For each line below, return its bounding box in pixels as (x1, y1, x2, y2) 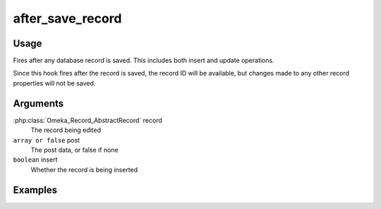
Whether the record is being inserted (30, 165, 138, 174)
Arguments (13, 97, 64, 109)
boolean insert (13, 155, 58, 164)
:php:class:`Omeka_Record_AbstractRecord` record (13, 116, 162, 124)
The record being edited (30, 126, 102, 134)
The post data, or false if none (30, 145, 119, 154)
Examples (13, 184, 58, 196)
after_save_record (13, 11, 122, 26)
